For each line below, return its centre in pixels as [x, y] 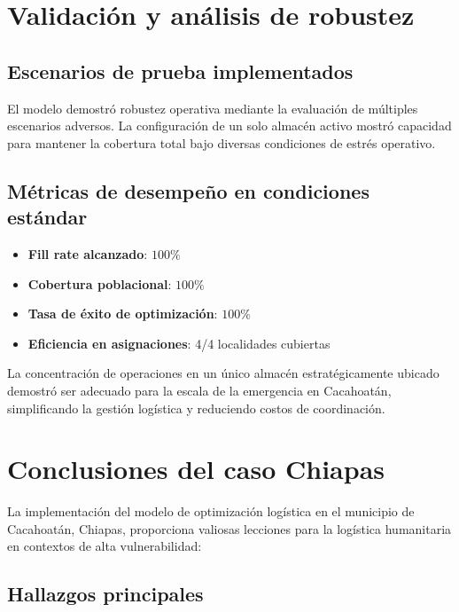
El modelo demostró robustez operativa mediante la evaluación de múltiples [213, 108]
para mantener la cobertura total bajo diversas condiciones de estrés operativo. [222, 142]
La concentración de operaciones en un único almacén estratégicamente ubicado [223, 373]
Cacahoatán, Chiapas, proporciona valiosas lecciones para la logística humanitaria [229, 528]
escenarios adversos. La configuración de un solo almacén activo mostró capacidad [229, 126]
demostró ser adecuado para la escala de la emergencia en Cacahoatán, [199, 390]
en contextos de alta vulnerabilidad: [105, 546]
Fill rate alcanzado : [88, 253]
